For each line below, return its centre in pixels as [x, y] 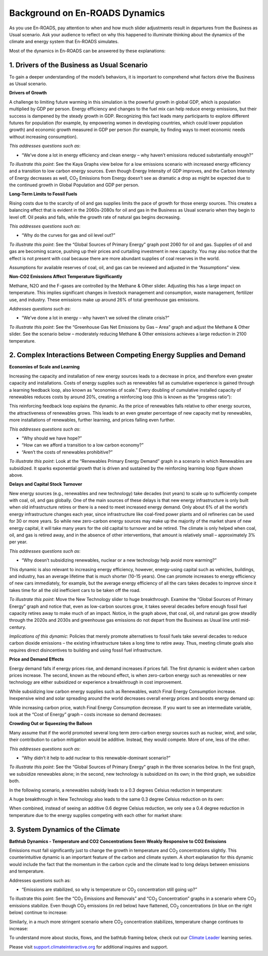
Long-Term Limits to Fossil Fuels [43, 194]
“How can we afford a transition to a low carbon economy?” [83, 445]
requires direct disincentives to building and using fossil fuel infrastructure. [86, 650]
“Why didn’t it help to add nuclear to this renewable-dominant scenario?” [96, 758]
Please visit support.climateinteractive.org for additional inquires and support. [89, 947]
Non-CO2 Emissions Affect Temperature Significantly [66, 277]
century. [18, 627]
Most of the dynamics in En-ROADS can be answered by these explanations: [87, 51]
